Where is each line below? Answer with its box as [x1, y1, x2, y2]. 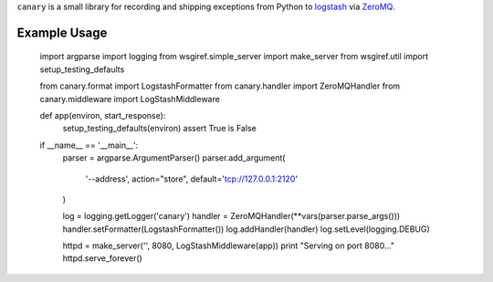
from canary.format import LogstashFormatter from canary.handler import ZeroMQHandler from [39, 80, 401, 91]
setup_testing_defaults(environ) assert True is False [62, 123, 257, 134]
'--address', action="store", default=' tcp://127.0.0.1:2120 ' [85, 173, 299, 184]
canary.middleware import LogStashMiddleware [39, 93, 221, 104]
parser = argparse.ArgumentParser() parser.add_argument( [62, 152, 286, 163]
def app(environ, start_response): [39, 110, 166, 120]
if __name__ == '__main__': [39, 140, 139, 151]
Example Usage [16, 25, 108, 40]
